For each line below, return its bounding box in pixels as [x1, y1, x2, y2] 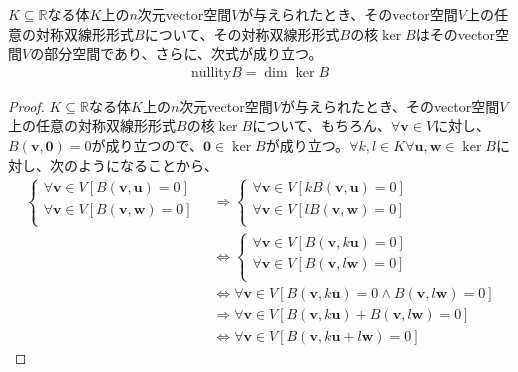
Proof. [8, 95, 45, 116]
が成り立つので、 [91, 135, 204, 155]
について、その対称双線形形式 [144, 23, 340, 44]
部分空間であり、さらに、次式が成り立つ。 [44, 43, 323, 64]
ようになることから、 [77, 154, 218, 175]
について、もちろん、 [252, 115, 392, 136]
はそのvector [415, 23, 496, 44]
